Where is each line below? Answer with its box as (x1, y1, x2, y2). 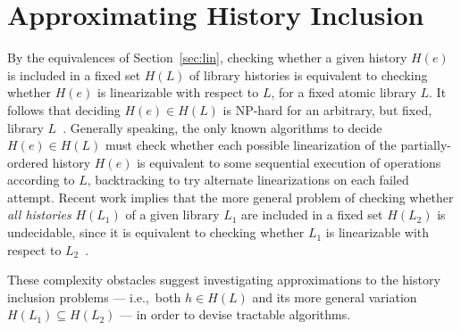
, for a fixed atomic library (271, 83, 416, 102)
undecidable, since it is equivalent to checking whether (7, 223, 305, 242)
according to (7, 170, 75, 189)
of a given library (125, 205, 220, 224)
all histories (7, 205, 71, 224)
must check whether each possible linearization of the (105, 136, 397, 154)
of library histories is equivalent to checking (189, 65, 428, 84)
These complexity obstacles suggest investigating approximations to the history (7, 270, 440, 289)
